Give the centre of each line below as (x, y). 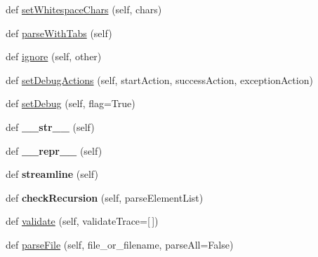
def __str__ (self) (50, 126)
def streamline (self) (52, 174)
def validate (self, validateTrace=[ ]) (82, 221)
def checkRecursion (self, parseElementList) (105, 197)
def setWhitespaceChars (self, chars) (84, 9)
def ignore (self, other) (54, 56)
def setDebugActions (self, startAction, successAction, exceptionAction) (159, 79)
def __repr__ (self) (54, 150)
